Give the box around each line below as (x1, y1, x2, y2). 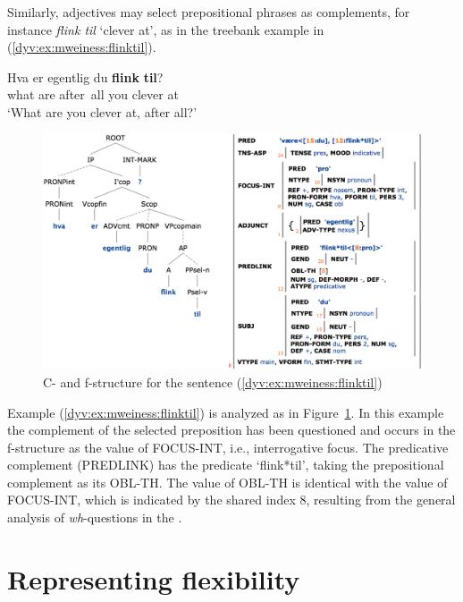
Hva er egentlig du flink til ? (7, 67, 164, 86)
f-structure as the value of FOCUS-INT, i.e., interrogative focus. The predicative (7, 437, 449, 456)
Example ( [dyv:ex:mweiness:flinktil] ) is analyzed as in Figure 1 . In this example (7, 403, 444, 421)
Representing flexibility (7, 560, 300, 597)
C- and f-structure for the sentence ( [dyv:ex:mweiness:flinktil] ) (43, 372, 383, 391)
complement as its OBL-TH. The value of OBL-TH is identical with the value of (7, 472, 448, 491)
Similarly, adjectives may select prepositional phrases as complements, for (7, 3, 410, 21)
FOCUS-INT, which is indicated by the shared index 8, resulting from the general (7, 490, 456, 509)
